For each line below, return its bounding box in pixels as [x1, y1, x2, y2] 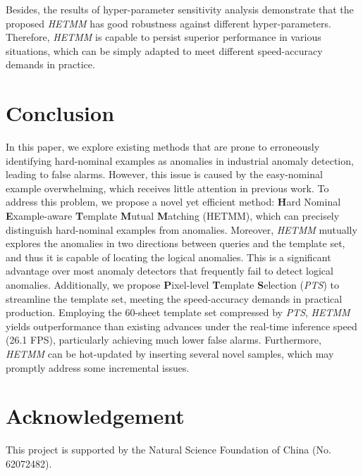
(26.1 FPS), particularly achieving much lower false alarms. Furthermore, [6, 332, 321, 347]
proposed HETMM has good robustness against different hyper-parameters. [6, 15, 331, 30]
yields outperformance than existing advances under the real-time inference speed [6, 318, 357, 333]
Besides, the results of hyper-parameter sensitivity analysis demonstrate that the [6, 2, 354, 16]
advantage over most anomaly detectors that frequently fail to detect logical [6, 263, 333, 278]
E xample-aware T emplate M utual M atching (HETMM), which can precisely [6, 208, 340, 223]
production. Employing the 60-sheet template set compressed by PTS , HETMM [6, 305, 350, 320]
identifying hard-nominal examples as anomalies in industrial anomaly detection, [6, 153, 354, 168]
